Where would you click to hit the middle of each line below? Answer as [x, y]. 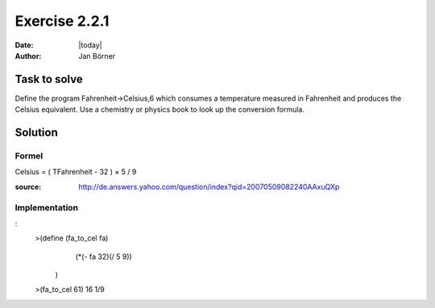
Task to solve [49, 79]
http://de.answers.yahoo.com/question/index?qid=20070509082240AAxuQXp [209, 187]
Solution [36, 133]
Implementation [47, 207]
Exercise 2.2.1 [62, 21]
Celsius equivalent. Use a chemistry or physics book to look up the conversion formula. [160, 109]
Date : [24, 45]
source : [28, 187]
